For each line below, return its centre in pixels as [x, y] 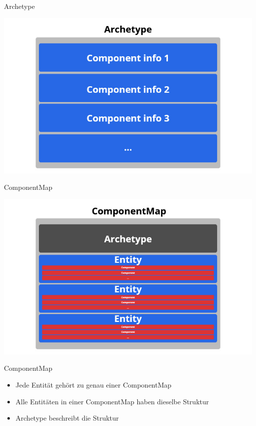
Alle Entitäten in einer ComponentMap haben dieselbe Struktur [112, 401]
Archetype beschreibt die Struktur [67, 418]
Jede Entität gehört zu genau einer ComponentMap [94, 384]
